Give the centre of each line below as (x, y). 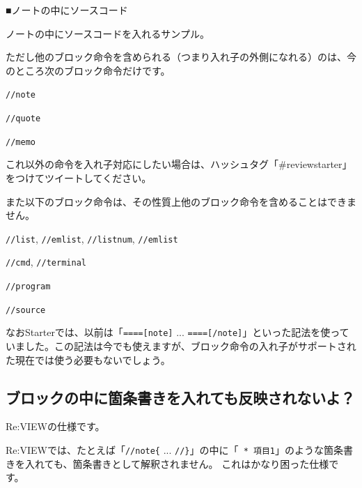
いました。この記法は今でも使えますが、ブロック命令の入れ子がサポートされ (181, 346)
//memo (21, 142)
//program (28, 287)
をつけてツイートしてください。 (79, 177)
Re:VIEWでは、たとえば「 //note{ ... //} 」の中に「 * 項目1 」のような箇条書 (179, 449)
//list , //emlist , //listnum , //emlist (92, 238)
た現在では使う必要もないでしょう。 (88, 359)
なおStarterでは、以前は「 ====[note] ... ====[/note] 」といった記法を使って (178, 332)
